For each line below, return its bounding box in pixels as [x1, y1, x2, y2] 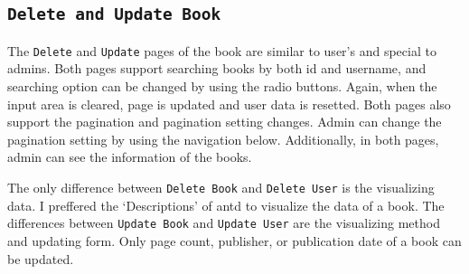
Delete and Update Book [7, 5, 221, 24]
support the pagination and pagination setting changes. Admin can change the [7, 112, 442, 131]
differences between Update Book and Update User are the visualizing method [7, 213, 440, 232]
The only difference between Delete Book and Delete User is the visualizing [7, 178, 435, 196]
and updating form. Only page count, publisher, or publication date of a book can [7, 231, 462, 250]
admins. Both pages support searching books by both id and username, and [7, 59, 427, 78]
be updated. [7, 249, 74, 268]
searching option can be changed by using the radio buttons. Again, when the [7, 77, 437, 96]
